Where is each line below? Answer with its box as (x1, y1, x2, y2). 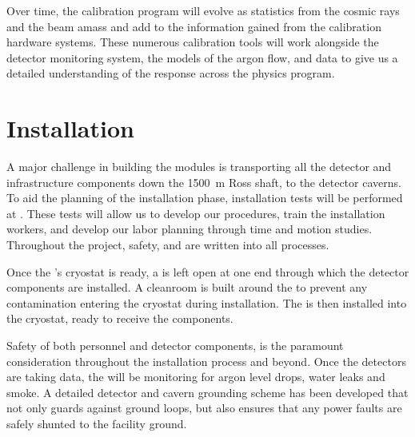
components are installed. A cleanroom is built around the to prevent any (6, 279, 368, 296)
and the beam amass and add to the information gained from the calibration (6, 18, 381, 34)
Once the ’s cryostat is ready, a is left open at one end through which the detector (6, 263, 409, 280)
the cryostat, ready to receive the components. (6, 310, 233, 327)
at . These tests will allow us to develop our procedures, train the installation (6, 205, 385, 221)
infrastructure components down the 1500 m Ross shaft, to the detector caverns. (6, 173, 401, 190)
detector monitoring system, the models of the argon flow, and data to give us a (6, 49, 398, 66)
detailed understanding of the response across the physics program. (6, 65, 335, 81)
